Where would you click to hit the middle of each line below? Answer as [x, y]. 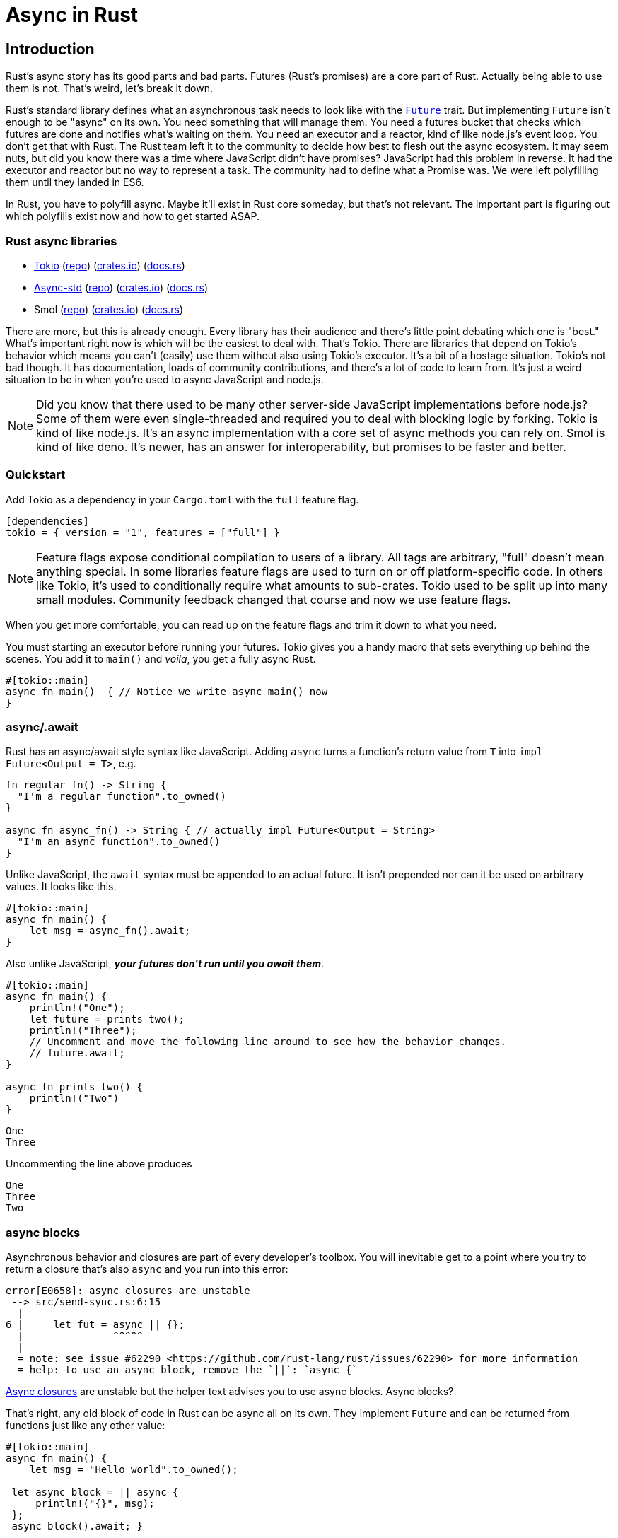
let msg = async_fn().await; [110, 931]
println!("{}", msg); [95, 1504]
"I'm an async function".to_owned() [119, 842]
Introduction [50, 49]
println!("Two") [74, 1099]
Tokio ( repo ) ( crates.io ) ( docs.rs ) [110, 265]
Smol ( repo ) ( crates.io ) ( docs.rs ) [109, 309]
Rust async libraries [62, 241]
